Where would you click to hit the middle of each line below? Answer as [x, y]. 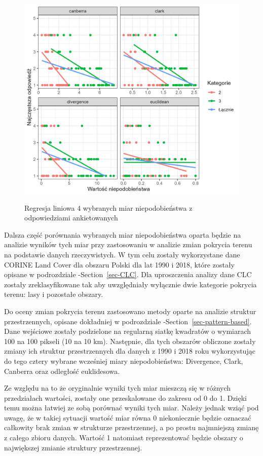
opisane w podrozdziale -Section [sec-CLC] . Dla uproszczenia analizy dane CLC [128, 274]
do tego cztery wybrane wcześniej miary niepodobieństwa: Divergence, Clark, [124, 360]
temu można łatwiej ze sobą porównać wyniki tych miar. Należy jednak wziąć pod [131, 408]
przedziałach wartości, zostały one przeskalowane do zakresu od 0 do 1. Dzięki [126, 397]
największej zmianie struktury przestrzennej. [73, 447]
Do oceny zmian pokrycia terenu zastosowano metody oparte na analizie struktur [130, 311]
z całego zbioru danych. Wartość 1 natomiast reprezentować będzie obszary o [124, 438]
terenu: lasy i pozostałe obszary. [54, 294]
